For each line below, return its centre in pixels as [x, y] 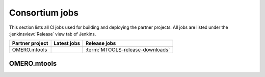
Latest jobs [67, 43]
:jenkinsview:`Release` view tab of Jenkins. [53, 34]
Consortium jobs [44, 13]
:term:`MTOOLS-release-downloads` [128, 50]
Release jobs [101, 43]
